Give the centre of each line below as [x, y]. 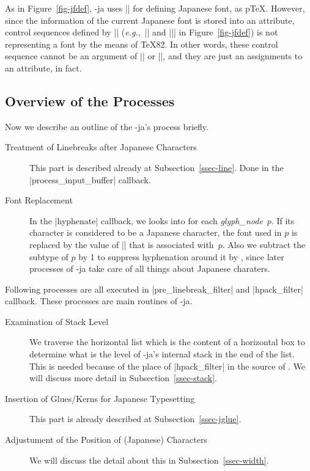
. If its [283, 220]
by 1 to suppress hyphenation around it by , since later [181, 256]
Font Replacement [39, 200]
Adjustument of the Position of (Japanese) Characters [106, 440]
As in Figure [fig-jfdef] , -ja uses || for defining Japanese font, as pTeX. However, [155, 8]
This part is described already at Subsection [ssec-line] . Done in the [157, 167]
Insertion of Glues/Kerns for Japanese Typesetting [100, 398]
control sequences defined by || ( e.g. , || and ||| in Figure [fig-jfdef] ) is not [142, 32]
